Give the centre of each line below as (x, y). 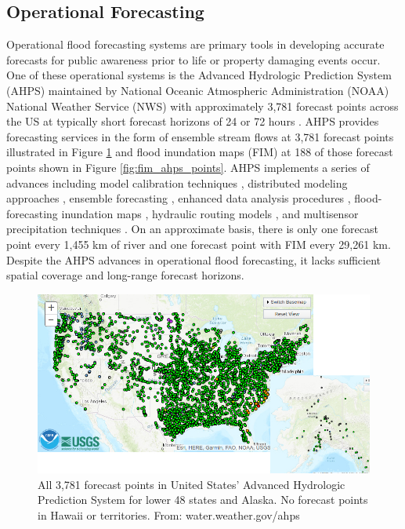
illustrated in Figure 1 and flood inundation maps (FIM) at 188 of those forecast (200, 152)
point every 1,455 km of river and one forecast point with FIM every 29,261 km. (199, 244)
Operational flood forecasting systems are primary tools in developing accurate (195, 44)
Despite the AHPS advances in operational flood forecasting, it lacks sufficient (194, 259)
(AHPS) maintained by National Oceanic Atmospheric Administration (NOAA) (198, 90)
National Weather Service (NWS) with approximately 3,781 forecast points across (202, 106)
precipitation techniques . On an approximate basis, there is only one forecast (193, 229)
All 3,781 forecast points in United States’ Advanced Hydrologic (192, 484)
